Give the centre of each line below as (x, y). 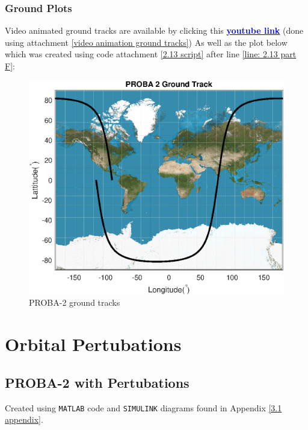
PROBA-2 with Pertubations (97, 382)
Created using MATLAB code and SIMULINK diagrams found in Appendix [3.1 (143, 407)
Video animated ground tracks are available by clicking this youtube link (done (154, 30)
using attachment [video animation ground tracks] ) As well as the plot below (146, 42)
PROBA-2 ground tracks (75, 302)
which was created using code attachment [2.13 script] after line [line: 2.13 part (151, 54)
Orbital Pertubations (93, 344)
